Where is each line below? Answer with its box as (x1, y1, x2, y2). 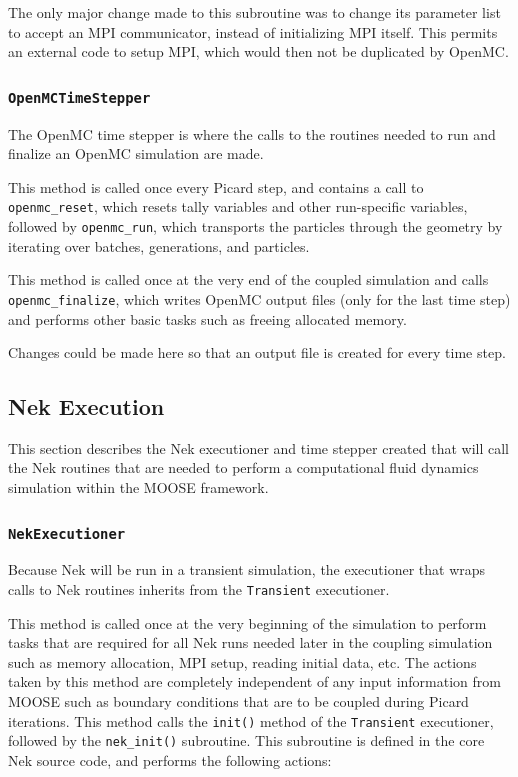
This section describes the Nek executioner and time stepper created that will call (8, 437, 509, 458)
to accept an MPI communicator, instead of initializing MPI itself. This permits (8, 21, 498, 42)
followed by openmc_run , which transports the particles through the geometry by (8, 216, 503, 236)
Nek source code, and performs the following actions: (8, 749, 332, 770)
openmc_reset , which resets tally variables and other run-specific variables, (8, 196, 468, 217)
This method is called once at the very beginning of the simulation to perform (8, 612, 487, 633)
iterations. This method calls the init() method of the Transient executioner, (8, 710, 494, 731)
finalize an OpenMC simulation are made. (8, 143, 264, 164)
